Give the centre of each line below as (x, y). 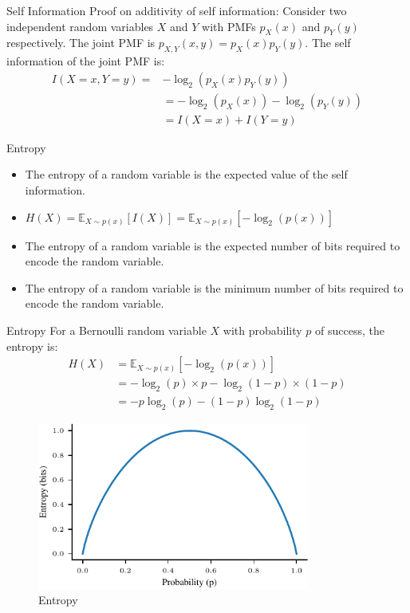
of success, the (350, 330)
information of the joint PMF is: (86, 61)
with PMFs (229, 26)
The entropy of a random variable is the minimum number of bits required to (214, 287)
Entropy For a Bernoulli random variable (106, 330)
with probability (262, 330)
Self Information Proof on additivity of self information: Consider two (177, 10)
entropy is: (32, 346)
